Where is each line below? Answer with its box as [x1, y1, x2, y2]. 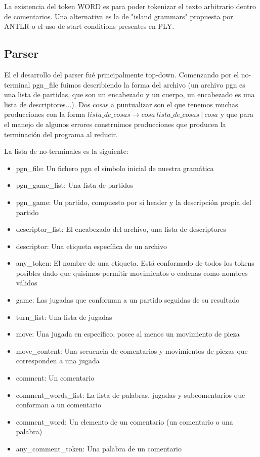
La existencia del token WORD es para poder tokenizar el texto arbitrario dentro [4, 1, 256, 11]
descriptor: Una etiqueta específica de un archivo [16, 240, 167, 251]
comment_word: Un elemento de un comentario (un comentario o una [16, 416, 233, 427]
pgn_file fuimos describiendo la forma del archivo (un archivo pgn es [32, 79, 245, 90]
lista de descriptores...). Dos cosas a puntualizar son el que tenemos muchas [4, 99, 238, 109]
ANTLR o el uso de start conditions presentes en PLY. [4, 21, 175, 31]
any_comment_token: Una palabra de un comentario [16, 443, 182, 454]
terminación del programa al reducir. [4, 129, 118, 139]
